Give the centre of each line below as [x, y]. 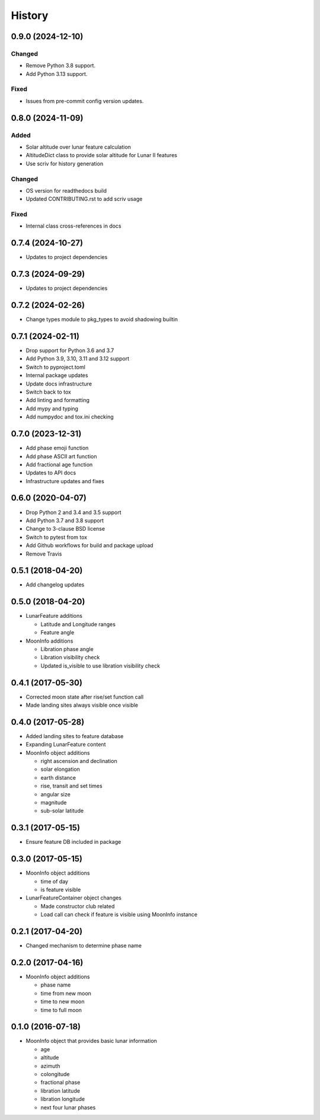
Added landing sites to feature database [75, 736]
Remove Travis [44, 554]
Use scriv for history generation [65, 164]
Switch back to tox [48, 392]
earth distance [58, 777]
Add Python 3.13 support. [57, 74]
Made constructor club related [78, 906]
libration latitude [60, 1090]
